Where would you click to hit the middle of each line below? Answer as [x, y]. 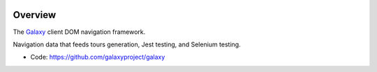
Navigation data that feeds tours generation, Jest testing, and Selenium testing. [127, 44]
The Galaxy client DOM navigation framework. [79, 32]
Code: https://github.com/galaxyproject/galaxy [98, 57]
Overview [35, 15]
